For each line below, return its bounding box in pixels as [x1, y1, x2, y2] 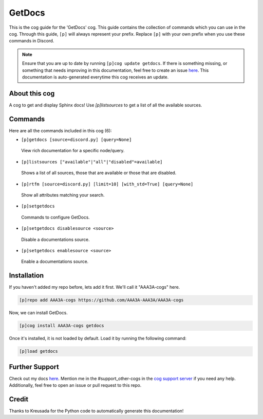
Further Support [9, 362, 59, 371]
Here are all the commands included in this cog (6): [9, 127, 112, 134]
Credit [9, 395, 29, 403]
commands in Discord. [9, 38, 55, 44]
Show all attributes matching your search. [21, 192, 105, 198]
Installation [9, 271, 44, 280]
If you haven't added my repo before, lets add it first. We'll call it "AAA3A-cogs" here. [9, 284, 180, 290]
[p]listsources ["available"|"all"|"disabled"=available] [21, 159, 163, 164]
